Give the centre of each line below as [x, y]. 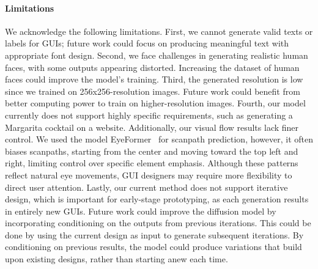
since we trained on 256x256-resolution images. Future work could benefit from [153, 91]
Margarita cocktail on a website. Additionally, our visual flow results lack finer [152, 127]
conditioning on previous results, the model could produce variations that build [153, 247]
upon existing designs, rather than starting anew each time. [116, 259]
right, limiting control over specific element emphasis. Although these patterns [152, 163]
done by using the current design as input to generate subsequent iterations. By [154, 234]
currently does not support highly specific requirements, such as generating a [149, 115]
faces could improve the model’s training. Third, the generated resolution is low [154, 79]
